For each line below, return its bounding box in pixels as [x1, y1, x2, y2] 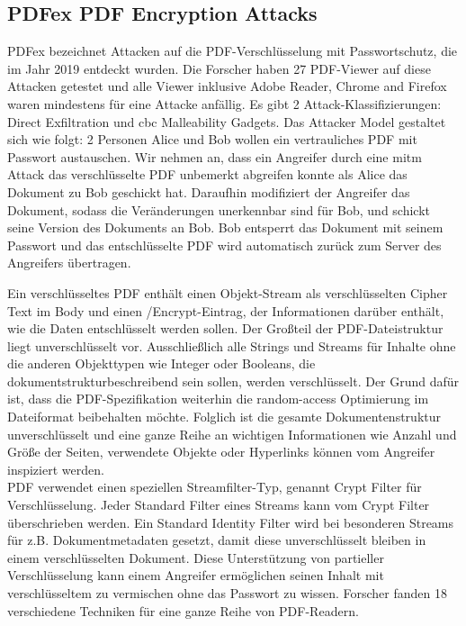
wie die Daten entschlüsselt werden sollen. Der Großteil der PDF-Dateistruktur [7, 319, 444, 338]
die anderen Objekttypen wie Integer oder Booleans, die [7, 354, 316, 373]
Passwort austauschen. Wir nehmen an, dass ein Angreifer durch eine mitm [7, 147, 422, 166]
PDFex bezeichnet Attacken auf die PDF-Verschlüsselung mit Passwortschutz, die [7, 41, 458, 60]
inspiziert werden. [7, 459, 104, 478]
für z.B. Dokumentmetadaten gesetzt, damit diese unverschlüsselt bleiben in [7, 531, 426, 549]
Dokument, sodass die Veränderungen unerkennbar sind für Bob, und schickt [7, 200, 431, 219]
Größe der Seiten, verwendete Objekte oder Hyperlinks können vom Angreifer [7, 442, 435, 461]
